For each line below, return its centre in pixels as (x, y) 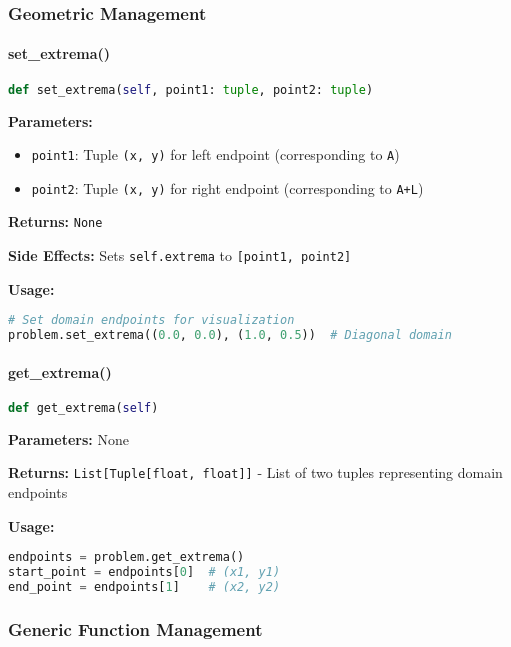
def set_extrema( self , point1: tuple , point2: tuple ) (191, 89)
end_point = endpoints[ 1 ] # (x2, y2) (144, 586)
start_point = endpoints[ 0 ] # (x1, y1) (144, 572)
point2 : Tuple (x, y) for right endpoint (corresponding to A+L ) (227, 187)
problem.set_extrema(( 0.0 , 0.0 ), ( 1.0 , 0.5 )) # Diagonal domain (230, 335)
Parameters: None (68, 438)
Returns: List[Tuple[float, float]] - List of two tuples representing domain (255, 472)
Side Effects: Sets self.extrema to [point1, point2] (180, 255)
